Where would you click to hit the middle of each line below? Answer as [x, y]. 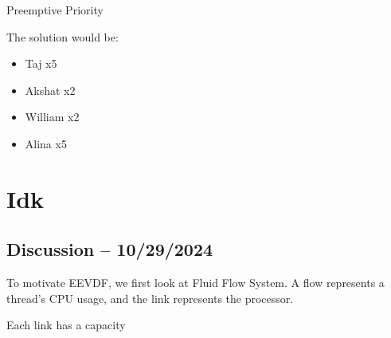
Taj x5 [41, 63]
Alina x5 [46, 143]
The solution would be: [63, 36]
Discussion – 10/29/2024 [110, 249]
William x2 [52, 117]
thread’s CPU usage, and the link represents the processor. [150, 298]
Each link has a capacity [66, 325]
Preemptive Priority [55, 10]
